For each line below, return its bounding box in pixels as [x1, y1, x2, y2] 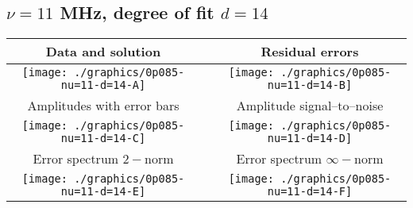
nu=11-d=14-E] [60, 185, 146, 198]
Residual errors [261, 42, 359, 61]
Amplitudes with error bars [27, 96, 179, 115]
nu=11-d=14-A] [60, 79, 146, 92]
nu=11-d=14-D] [267, 132, 353, 145]
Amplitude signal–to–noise [236, 96, 384, 115]
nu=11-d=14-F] [267, 185, 353, 198]
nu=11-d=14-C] [60, 132, 146, 145]
